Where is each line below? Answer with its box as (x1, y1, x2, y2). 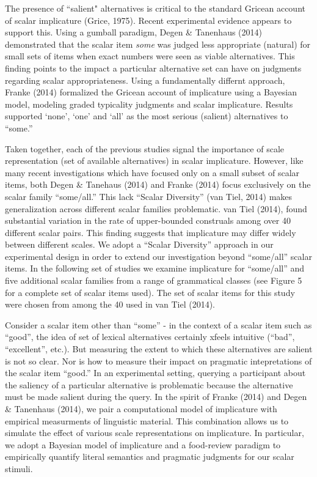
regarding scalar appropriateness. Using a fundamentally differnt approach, (5, 73, 285, 86)
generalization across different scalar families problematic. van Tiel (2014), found (5, 202, 307, 215)
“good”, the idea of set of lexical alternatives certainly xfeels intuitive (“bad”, (5, 330, 295, 343)
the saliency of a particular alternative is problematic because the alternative (5, 378, 293, 391)
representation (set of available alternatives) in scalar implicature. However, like (5, 154, 304, 167)
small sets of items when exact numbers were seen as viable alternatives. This (5, 50, 295, 62)
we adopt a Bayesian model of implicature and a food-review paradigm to (5, 438, 281, 451)
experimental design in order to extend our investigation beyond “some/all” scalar (5, 250, 312, 262)
